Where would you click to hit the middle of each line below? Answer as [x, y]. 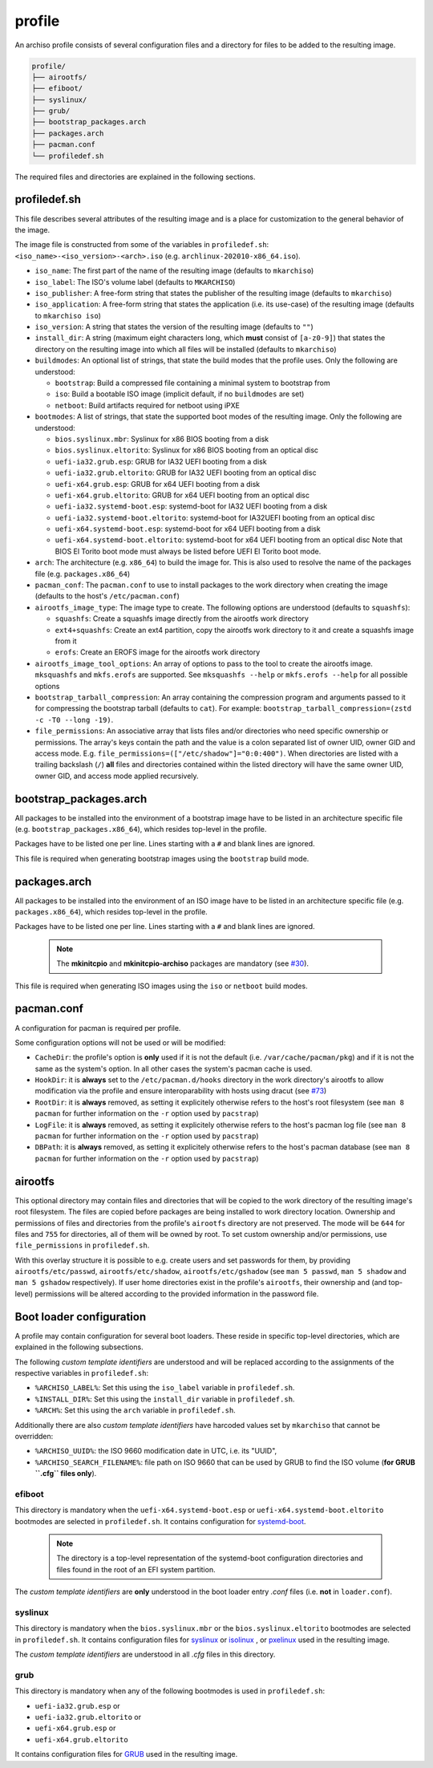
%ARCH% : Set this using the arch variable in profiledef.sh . [135, 1410]
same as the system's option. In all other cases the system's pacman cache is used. [174, 1069]
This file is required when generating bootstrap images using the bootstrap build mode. [162, 858]
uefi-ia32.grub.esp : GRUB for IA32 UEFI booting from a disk [161, 461]
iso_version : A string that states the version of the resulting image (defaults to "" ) [174, 327]
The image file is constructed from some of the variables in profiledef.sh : [142, 245]
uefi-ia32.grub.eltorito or [88, 1717]
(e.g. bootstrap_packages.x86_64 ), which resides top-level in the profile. [141, 829]
